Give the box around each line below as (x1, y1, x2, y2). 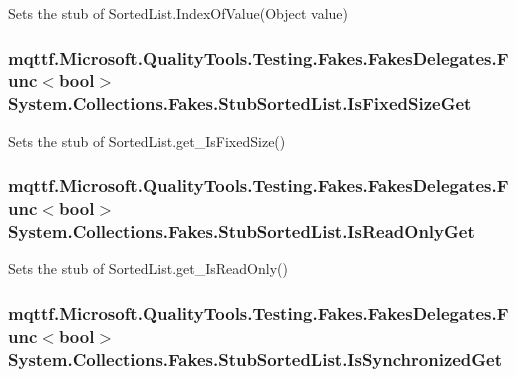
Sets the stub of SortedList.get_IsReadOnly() (8, 258, 288, 279)
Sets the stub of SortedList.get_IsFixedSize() (8, 130, 286, 151)
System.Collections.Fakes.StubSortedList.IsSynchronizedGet (8, 346, 503, 371)
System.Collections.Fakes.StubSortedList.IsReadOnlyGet (8, 219, 475, 244)
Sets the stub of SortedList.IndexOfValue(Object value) (8, 3, 349, 23)
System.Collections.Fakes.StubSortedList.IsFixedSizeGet (8, 91, 472, 116)
